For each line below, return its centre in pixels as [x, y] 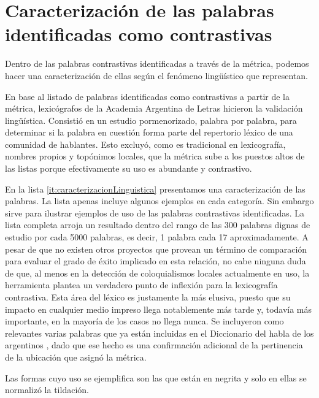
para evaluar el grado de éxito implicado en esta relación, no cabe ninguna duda [156, 261]
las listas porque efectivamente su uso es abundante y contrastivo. [129, 168]
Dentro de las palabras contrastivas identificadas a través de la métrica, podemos [157, 63]
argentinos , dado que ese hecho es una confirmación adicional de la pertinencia [154, 345]
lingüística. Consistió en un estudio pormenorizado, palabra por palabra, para [151, 120]
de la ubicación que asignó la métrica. [76, 357]
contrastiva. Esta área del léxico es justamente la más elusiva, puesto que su [148, 297]
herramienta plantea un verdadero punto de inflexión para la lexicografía [141, 285]
